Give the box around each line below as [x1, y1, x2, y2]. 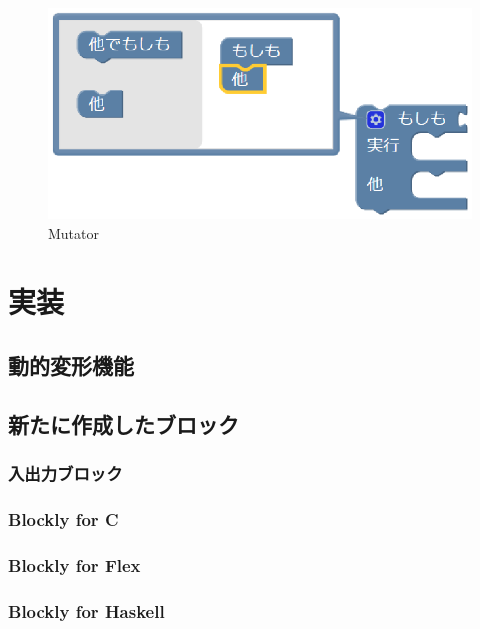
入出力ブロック [8, 460, 123, 485]
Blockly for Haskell [8, 598, 165, 623]
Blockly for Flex [8, 552, 141, 577]
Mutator [48, 222, 100, 243]
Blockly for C [8, 506, 119, 531]
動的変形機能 [8, 349, 134, 380]
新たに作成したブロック [8, 408, 239, 439]
